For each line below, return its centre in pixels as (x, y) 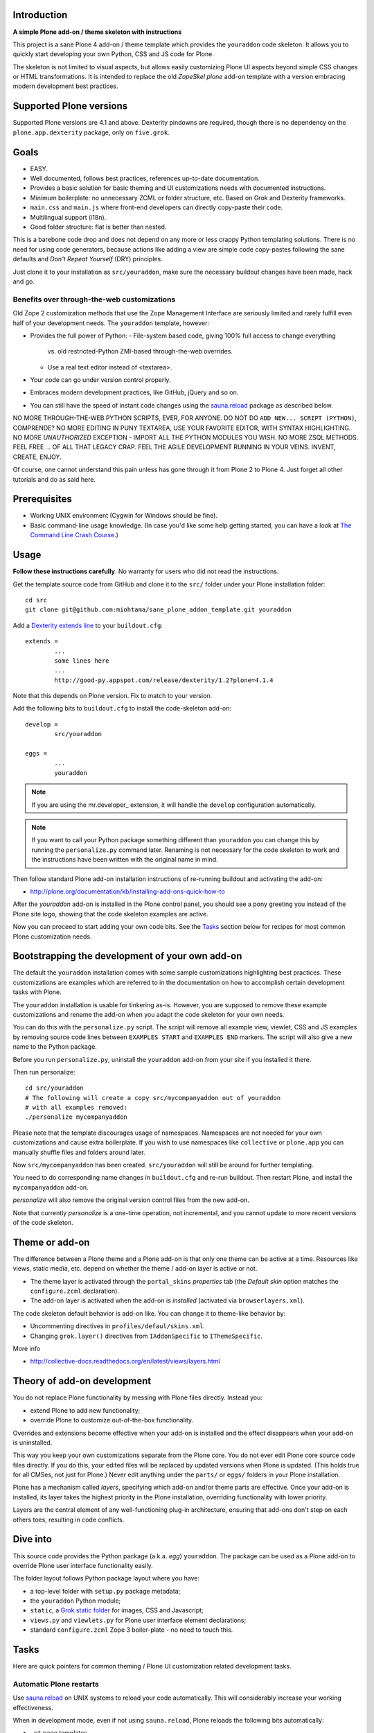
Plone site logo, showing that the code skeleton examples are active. (111, 914)
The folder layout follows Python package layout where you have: (106, 1578)
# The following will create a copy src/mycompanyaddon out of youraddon (153, 1098)
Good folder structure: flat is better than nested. (98, 227)
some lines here (82, 661)
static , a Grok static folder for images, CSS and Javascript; (117, 1610)
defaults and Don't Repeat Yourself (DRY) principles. (88, 259)
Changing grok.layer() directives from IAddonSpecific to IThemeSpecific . (146, 1336)
